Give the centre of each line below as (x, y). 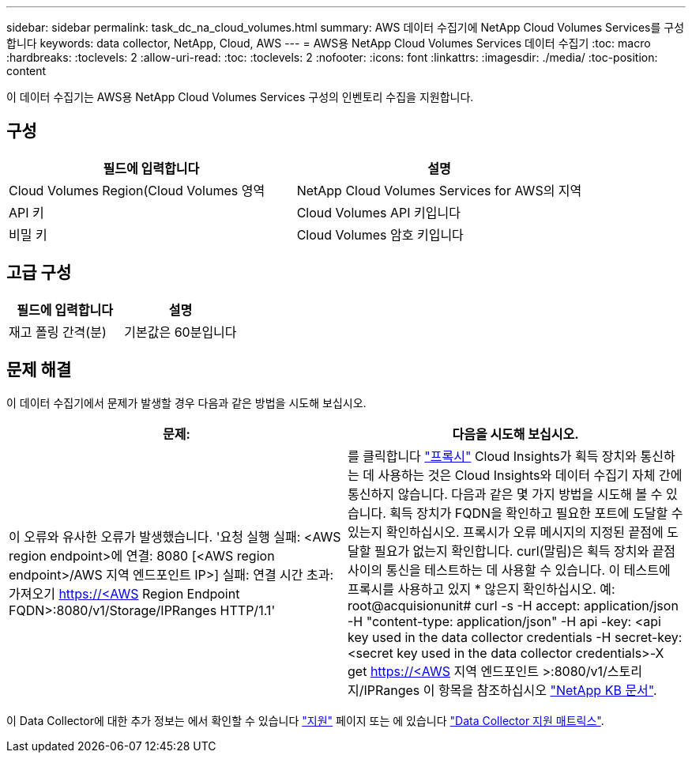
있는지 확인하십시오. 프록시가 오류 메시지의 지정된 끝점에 (506, 532)
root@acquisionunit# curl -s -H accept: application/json (513, 605)
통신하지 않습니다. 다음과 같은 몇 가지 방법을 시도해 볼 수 (505, 494)
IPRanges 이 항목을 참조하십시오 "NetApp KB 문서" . (510, 690)
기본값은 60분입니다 (181, 332)
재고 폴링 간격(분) (58, 332)
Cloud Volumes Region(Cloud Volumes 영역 (137, 190)
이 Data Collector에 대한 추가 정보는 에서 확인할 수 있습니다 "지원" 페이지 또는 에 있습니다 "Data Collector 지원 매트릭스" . (305, 720)
